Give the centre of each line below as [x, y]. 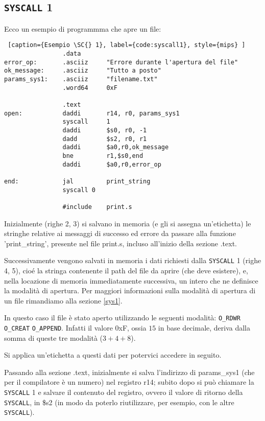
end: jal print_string [77, 181]
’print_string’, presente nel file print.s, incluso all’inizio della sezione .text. [121, 243]
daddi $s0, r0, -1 [105, 130]
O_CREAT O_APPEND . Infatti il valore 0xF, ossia [75, 327]
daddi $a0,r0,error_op [112, 164]
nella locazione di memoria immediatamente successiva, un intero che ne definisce [131, 280]
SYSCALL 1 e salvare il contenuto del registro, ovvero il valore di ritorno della [124, 392]
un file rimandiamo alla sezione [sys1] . [63, 300]
